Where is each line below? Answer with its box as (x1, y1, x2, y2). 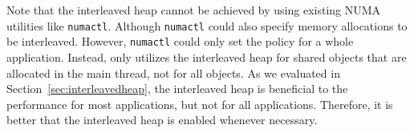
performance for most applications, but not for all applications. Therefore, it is (6, 95, 393, 112)
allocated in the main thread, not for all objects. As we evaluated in (6, 64, 340, 81)
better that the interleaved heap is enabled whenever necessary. (6, 111, 318, 128)
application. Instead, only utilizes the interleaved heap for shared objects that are (6, 48, 407, 65)
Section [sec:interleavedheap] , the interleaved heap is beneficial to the (6, 80, 348, 97)
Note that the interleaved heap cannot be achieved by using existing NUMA (6, 2, 381, 18)
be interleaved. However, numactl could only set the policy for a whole (6, 33, 354, 50)
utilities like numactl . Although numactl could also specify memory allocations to (6, 17, 408, 34)
